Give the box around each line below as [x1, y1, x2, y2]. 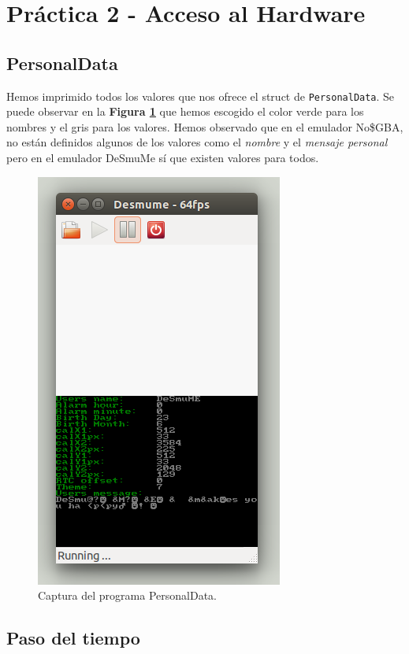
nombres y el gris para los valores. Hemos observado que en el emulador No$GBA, [6, 118, 403, 135]
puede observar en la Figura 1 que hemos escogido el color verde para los [6, 103, 364, 120]
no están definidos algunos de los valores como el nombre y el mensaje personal [6, 134, 388, 150]
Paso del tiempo [6, 626, 140, 650]
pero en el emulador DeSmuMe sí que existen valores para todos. [6, 150, 319, 166]
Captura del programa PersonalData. [38, 587, 217, 604]
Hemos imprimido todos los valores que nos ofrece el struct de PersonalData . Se [6, 87, 395, 104]
